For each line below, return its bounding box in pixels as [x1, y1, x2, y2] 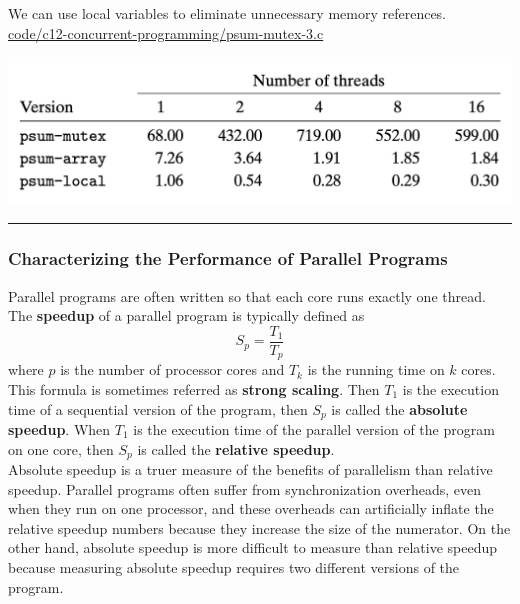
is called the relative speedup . [137, 438, 335, 459]
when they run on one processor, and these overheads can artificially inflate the [8, 498, 494, 519]
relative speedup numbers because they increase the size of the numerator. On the [8, 517, 511, 538]
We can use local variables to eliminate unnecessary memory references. [8, 3, 447, 23]
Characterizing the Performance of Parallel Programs [8, 246, 448, 271]
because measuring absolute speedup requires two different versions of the [8, 557, 460, 578]
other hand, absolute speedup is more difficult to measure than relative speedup [8, 537, 497, 558]
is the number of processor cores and [60, 359, 285, 380]
